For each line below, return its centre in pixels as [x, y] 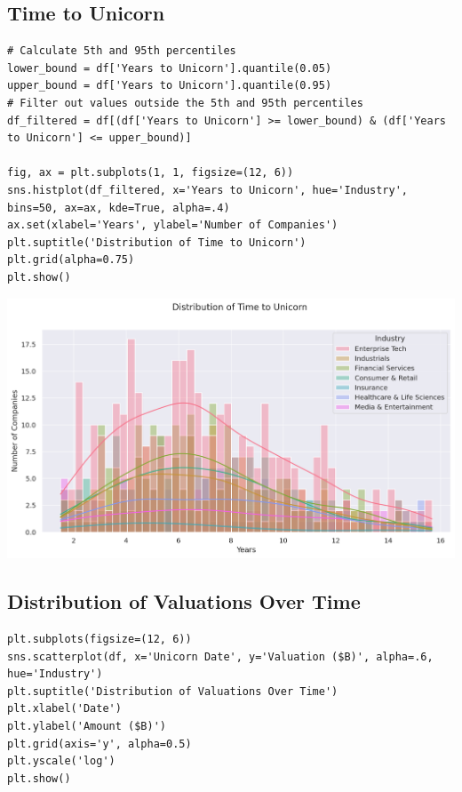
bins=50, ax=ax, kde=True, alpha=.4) [119, 208]
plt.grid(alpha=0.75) [71, 260]
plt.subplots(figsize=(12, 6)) [100, 639]
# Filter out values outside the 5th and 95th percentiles [185, 103]
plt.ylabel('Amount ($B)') [87, 726]
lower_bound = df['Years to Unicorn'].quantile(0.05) [170, 68]
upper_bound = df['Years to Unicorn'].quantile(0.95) [170, 86]
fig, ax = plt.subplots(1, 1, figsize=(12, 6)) [151, 173]
